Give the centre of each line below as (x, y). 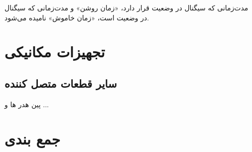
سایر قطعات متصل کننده (61, 83)
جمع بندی (32, 138)
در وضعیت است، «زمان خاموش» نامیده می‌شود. (77, 17)
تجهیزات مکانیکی (55, 52)
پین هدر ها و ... (27, 104)
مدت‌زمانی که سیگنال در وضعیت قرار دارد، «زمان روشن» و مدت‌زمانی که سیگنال (126, 7)
